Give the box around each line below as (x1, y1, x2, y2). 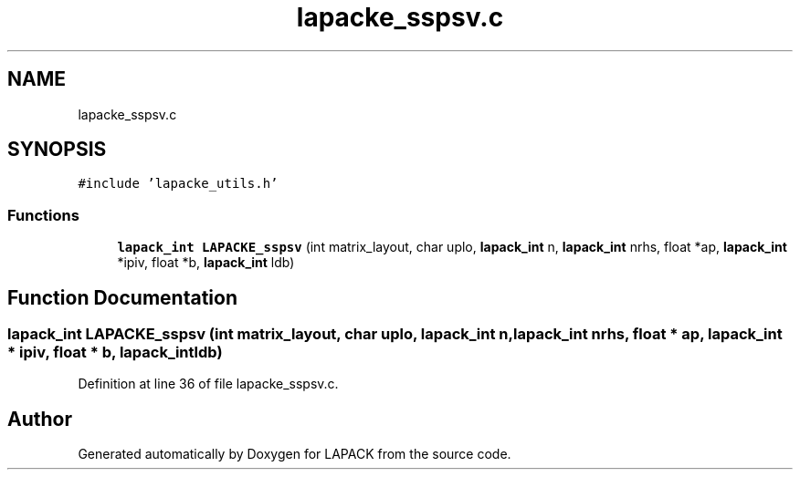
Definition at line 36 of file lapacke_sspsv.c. (78, 376, 339, 392)
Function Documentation (7, 285, 237, 309)
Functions (7, 205, 79, 224)
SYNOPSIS (7, 138, 107, 161)
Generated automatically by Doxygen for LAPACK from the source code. (78, 446, 511, 462)
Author (7, 407, 72, 430)
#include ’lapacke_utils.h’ (78, 176, 279, 192)
